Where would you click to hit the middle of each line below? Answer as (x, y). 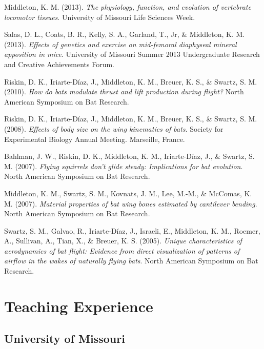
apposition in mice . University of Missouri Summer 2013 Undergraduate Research (132, 54)
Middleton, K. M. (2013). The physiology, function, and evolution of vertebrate (128, 7)
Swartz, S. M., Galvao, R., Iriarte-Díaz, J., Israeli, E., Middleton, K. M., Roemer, (132, 230)
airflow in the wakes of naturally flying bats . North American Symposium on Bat (131, 261)
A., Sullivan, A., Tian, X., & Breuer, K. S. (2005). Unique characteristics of (123, 241)
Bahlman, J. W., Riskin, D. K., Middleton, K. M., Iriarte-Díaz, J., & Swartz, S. (129, 156)
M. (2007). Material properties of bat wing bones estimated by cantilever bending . (131, 203)
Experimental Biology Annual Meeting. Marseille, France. (95, 139)
